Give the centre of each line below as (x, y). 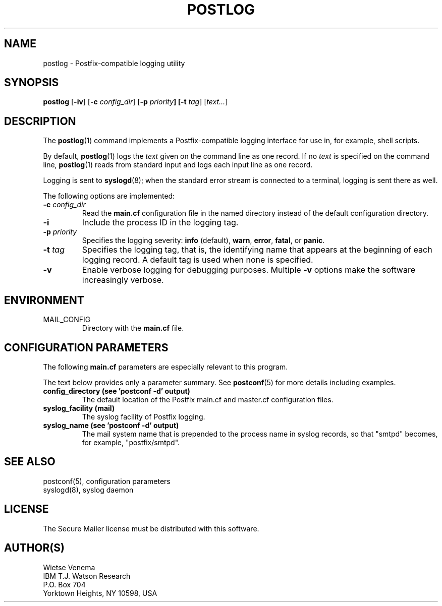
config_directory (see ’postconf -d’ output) (117, 391)
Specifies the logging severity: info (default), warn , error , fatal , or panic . (203, 240)
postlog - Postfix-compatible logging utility (114, 63)
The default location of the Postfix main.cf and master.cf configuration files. (208, 399)
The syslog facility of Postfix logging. (144, 416)
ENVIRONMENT (44, 300)
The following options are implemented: (109, 196)
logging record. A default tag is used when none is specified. (198, 260)
